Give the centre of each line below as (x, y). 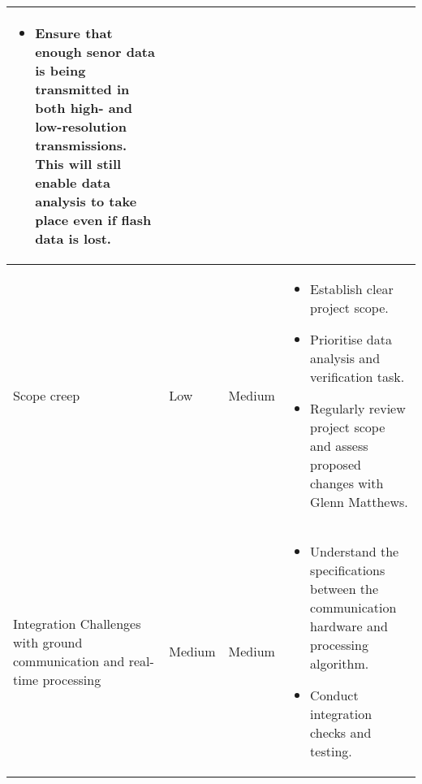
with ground (48, 642)
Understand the (355, 551)
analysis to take (86, 201)
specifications (348, 570)
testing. (331, 751)
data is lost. (73, 238)
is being (60, 70)
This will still (78, 164)
